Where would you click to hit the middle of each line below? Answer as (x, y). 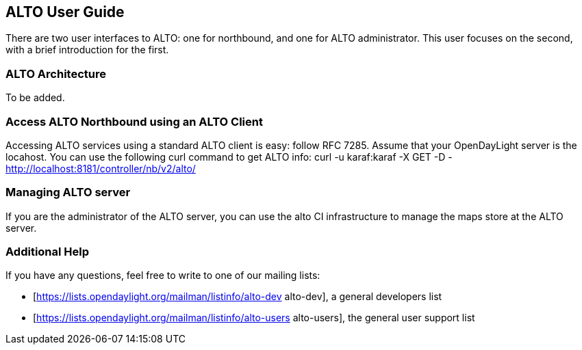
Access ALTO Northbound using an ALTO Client (134, 121)
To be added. (35, 98)
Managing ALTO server (68, 192)
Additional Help (48, 252)
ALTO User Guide (65, 12)
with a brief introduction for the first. (87, 50)
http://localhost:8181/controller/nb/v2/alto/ (101, 168)
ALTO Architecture (56, 73)
